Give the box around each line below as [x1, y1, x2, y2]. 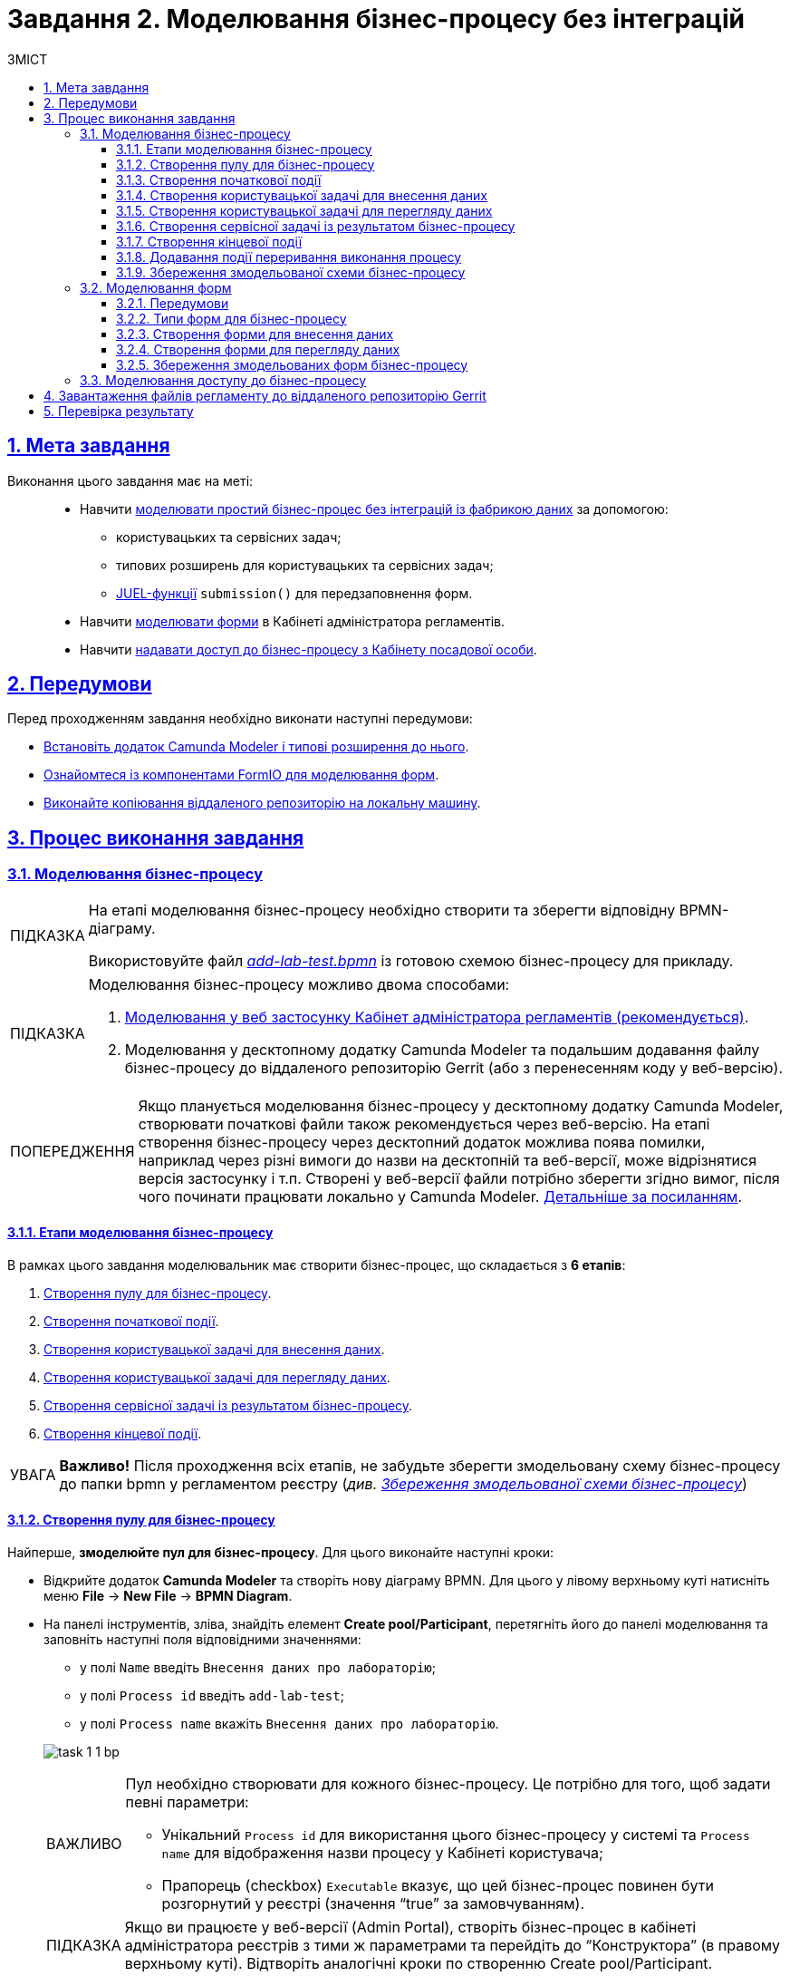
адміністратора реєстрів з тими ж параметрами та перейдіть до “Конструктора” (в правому [124, 1936, 780, 1955]
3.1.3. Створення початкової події [116, 171, 322, 188]
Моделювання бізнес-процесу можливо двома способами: [88, 974, 510, 993]
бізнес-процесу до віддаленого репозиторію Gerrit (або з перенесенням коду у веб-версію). [124, 1058, 783, 1077]
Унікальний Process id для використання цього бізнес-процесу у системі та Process [161, 1826, 750, 1845]
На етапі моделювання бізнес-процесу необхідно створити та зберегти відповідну [88, 900, 676, 919]
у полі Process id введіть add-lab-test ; [80, 1688, 344, 1704]
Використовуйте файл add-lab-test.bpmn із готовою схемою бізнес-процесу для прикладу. [88, 951, 734, 970]
